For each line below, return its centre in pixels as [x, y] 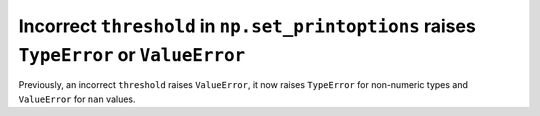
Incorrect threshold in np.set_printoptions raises [247, 26]
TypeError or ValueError [132, 54]
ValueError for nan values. [77, 99]
